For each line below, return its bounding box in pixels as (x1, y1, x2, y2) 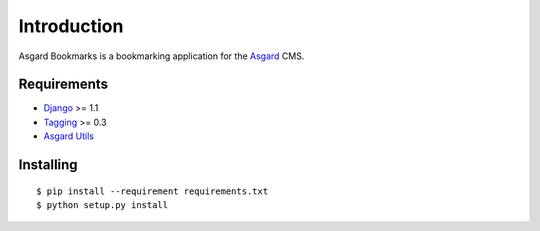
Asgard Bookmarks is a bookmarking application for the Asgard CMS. (18, 50, 305, 62)
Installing (18, 156, 79, 174)
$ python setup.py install (36, 200, 169, 211)
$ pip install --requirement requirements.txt (36, 185, 269, 197)
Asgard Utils (43, 130, 95, 142)
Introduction (18, 15, 124, 37)
